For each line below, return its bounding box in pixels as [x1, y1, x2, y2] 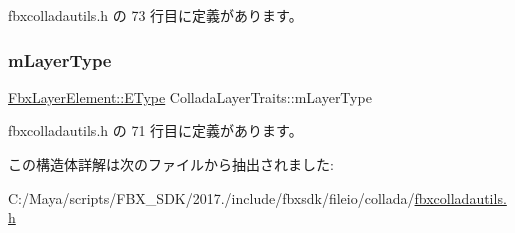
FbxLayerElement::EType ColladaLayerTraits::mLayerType [8, 86, 372, 107]
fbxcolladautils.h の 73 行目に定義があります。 [8, 5, 303, 25]
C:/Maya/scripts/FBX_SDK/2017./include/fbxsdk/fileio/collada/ [8, 187, 415, 208]
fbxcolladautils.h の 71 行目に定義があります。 [8, 120, 303, 141]
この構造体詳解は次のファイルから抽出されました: [8, 154, 334, 174]
